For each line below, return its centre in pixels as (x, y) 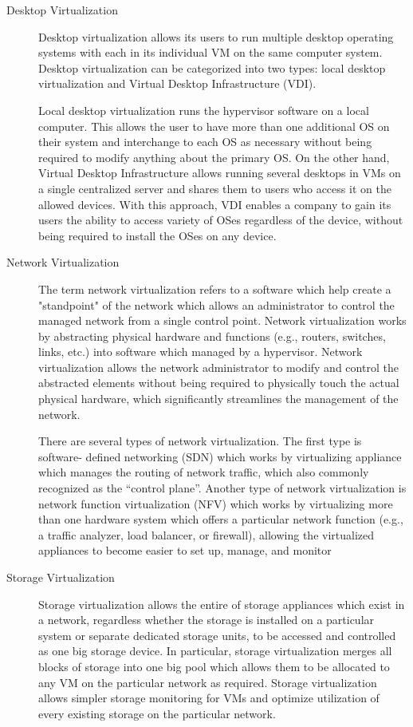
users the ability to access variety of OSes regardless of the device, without (221, 220)
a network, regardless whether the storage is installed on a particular (206, 620)
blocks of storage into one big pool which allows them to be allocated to (214, 666)
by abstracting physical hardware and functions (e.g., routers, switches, (212, 336)
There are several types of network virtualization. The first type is (200, 441)
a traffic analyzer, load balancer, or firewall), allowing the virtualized (206, 534)
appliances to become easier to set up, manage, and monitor (185, 550)
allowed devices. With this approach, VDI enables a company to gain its (215, 204)
